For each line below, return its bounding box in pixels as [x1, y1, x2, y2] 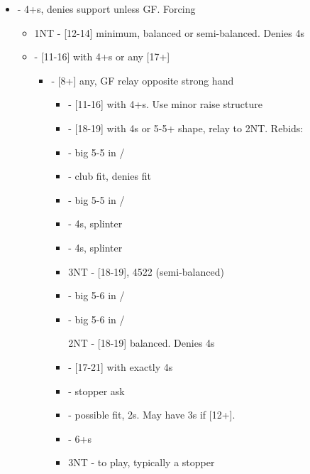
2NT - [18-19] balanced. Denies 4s [68, 335, 215, 350]
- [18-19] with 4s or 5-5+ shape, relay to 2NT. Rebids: [68, 120, 304, 135]
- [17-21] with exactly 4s [68, 359, 173, 374]
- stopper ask [68, 383, 125, 398]
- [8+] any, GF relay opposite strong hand [51, 72, 234, 87]
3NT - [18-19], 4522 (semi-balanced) [68, 264, 224, 279]
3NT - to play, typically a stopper [68, 455, 215, 470]
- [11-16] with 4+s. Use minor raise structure [68, 97, 263, 112]
